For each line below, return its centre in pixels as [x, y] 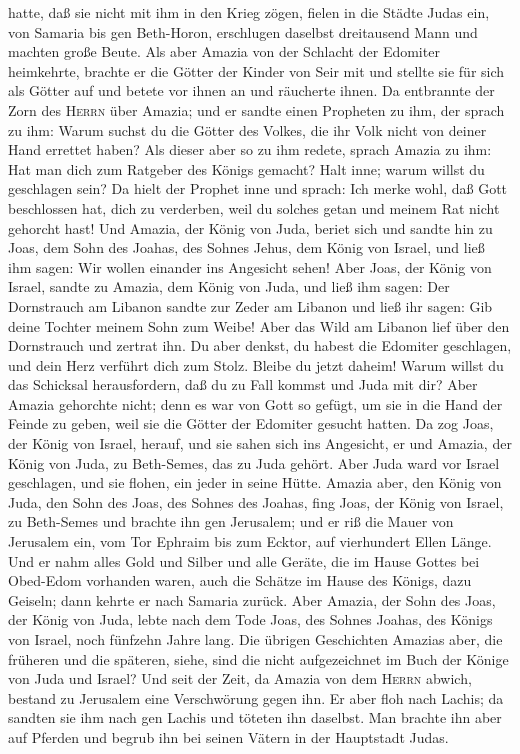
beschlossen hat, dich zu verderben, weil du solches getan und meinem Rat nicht [254, 207]
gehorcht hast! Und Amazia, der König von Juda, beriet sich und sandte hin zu [250, 227]
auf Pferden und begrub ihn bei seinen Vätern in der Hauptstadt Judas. [228, 736]
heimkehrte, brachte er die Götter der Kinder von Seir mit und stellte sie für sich [256, 70]
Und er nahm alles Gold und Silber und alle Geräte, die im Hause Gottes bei [244, 560]
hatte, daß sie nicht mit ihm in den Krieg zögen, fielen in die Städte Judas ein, [249, 12]
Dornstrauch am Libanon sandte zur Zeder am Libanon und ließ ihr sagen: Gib [250, 305]
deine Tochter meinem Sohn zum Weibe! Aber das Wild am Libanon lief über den [259, 325]
